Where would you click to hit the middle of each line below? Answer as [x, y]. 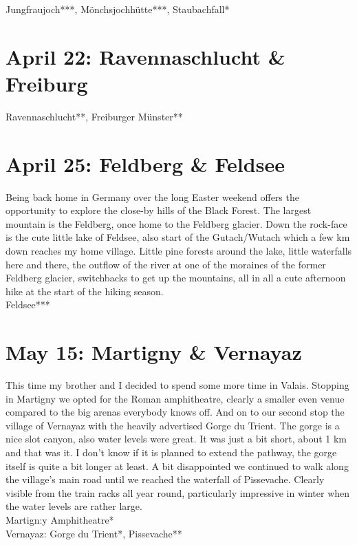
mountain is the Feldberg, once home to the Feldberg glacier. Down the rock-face [176, 223]
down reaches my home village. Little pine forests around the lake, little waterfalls [179, 250]
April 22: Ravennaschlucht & [145, 56]
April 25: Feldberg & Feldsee [145, 163]
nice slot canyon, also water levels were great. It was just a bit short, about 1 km [176, 439]
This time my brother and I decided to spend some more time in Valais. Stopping [177, 385]
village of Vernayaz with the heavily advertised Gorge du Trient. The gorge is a [173, 425]
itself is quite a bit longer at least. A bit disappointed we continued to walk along [177, 466]
